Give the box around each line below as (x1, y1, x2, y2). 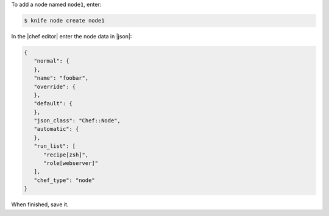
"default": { (34, 100, 73, 107)
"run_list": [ (34, 143, 76, 150)
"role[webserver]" (43, 160, 99, 167)
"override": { (34, 83, 76, 90)
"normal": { (34, 58, 69, 64)
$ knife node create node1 (24, 17, 105, 24)
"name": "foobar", (34, 75, 89, 82)
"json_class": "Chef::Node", (34, 117, 121, 124)
